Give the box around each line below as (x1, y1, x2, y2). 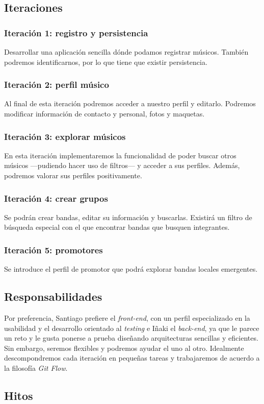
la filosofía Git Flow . (4, 362, 68, 373)
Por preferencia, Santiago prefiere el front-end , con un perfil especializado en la (4, 313, 250, 323)
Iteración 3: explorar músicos (4, 130, 126, 142)
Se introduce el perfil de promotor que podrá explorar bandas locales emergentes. (4, 264, 258, 274)
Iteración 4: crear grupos (4, 192, 108, 204)
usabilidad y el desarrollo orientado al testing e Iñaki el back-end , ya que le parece (4, 322, 259, 333)
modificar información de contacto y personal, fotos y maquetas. (4, 108, 205, 118)
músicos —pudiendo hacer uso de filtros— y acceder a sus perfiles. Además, (4, 160, 240, 171)
